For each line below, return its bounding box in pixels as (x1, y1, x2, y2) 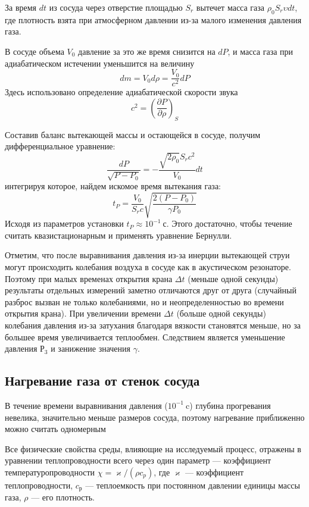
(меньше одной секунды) (188, 272, 279, 284)
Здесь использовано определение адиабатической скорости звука (5, 86, 238, 98)
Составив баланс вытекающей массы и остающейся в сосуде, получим (5, 128, 261, 140)
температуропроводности (5, 465, 95, 478)
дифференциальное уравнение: (5, 140, 116, 152)
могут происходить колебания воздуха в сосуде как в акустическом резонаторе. (5, 261, 291, 273)
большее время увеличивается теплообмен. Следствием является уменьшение (5, 330, 285, 343)
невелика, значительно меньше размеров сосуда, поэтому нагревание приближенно (5, 411, 305, 423)
